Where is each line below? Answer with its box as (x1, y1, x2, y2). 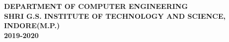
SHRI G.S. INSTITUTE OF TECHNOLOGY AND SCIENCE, (4, 10, 226, 21)
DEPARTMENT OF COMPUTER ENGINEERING (4, 1, 188, 11)
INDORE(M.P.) (4, 20, 60, 31)
